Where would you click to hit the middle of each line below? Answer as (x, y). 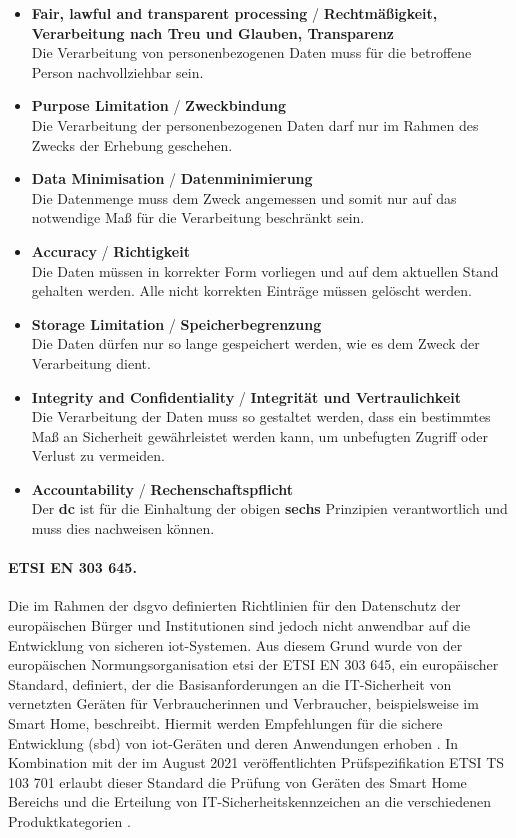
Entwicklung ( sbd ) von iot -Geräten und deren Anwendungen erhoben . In (233, 742)
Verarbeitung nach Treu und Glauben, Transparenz (213, 32)
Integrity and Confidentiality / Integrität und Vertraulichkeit (246, 396)
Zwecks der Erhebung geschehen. (132, 144)
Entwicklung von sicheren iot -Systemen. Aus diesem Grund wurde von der (235, 644)
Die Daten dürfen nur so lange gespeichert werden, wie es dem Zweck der (255, 343)
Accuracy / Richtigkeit (110, 250)
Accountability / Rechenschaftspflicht (162, 488)
